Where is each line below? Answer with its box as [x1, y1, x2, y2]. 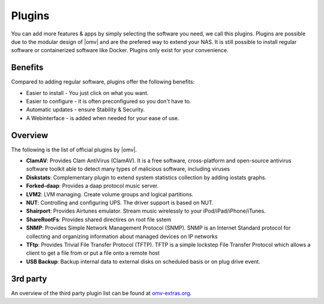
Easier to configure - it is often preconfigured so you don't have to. [26, 98, 191, 105]
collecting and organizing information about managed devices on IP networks [26, 233, 218, 240]
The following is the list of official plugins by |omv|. [11, 146, 137, 153]
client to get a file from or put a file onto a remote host [26, 249, 160, 257]
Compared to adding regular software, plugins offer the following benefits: [11, 78, 195, 85]
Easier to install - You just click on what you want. [26, 89, 149, 96]
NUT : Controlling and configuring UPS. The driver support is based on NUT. [26, 199, 214, 207]
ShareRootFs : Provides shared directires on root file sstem [26, 216, 172, 223]
